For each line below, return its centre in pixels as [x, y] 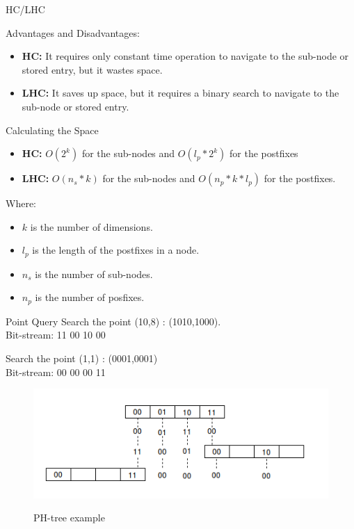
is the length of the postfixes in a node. [116, 250]
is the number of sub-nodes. [94, 274]
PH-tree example [69, 518]
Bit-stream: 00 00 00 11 [56, 372]
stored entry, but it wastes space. [92, 69]
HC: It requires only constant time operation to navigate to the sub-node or [185, 56]
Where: [21, 203]
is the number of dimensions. [91, 226]
